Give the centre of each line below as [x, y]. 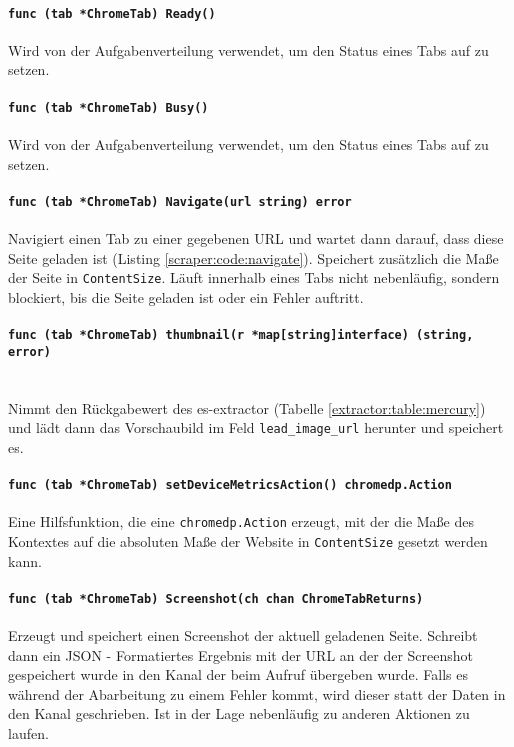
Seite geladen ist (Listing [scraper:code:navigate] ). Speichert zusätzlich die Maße [253, 257]
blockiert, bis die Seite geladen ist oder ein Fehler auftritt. [186, 296]
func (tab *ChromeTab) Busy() [108, 107]
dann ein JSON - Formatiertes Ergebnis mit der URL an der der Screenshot [241, 654]
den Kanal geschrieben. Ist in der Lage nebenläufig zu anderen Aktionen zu [239, 713]
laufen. [28, 732]
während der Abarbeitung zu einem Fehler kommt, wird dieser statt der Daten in [257, 693]
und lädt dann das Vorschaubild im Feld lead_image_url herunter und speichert [256, 427]
